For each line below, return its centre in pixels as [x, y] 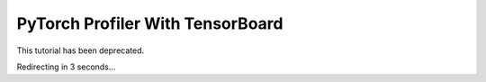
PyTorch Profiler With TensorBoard [150, 23]
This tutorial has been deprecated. [81, 50]
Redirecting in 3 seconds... [66, 67]
